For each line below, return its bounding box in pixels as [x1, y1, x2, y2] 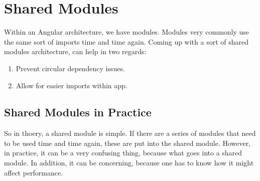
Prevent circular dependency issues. [16, 63, 125, 73]
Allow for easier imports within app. [16, 80, 127, 90]
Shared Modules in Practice [4, 104, 152, 120]
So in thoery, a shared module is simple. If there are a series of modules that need [4, 128, 256, 138]
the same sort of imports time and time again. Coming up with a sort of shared [4, 36, 249, 47]
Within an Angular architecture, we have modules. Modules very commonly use [4, 27, 249, 37]
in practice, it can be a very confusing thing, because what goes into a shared [4, 147, 242, 158]
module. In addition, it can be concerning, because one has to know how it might [4, 157, 254, 168]
